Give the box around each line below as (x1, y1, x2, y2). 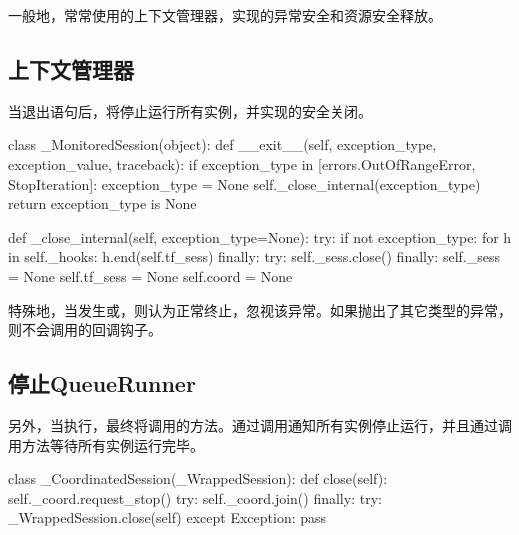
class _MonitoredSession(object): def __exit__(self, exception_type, (8, 134, 437, 155)
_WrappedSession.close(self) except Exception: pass (8, 507, 327, 528)
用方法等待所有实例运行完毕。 (8, 434, 204, 455)
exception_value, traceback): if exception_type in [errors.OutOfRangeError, (8, 153, 476, 174)
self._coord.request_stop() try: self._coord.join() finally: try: (8, 487, 382, 508)
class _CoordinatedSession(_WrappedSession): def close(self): (8, 468, 388, 489)
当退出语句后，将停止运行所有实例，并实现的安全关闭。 (8, 100, 372, 121)
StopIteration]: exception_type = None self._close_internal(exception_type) (8, 173, 481, 194)
